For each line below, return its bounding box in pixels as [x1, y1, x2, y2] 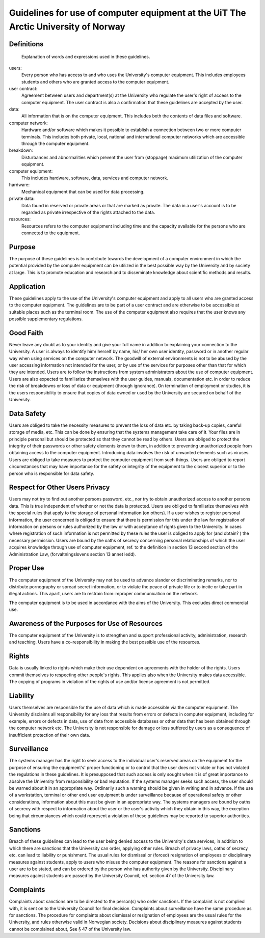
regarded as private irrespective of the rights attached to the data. [21, 209, 156, 215]
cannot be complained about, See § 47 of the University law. [9, 926, 132, 932]
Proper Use [9, 564, 44, 572]
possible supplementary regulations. [9, 316, 83, 322]
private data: [9, 195, 35, 201]
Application [9, 282, 46, 291]
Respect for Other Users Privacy [9, 483, 110, 492]
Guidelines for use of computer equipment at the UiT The [9, 7, 246, 18]
